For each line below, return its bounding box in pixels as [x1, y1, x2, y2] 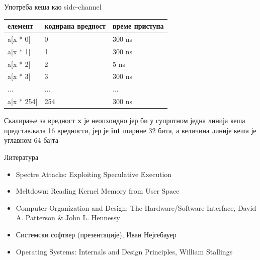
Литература [4, 152, 39, 162]
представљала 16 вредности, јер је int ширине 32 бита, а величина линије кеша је [4, 125, 256, 135]
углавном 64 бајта [4, 135, 58, 145]
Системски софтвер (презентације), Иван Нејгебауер [16, 229, 177, 239]
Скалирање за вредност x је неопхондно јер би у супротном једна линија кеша [4, 115, 245, 126]
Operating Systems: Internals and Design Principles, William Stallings [16, 246, 233, 256]
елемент [8, 21, 33, 31]
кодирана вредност [44, 21, 106, 31]
